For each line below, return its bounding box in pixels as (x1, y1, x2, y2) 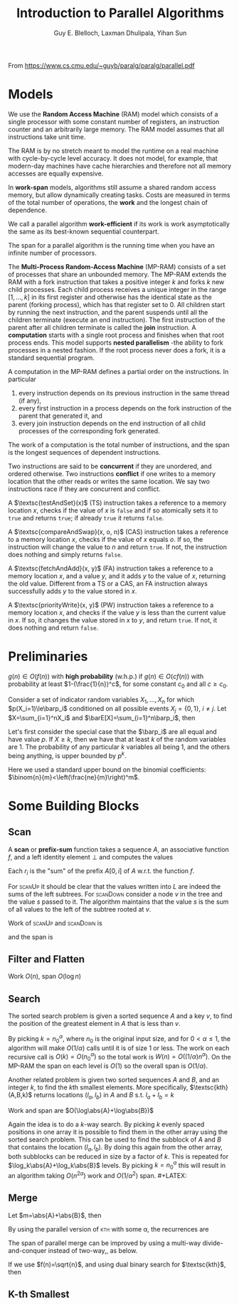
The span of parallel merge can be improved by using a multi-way (8, 1239, 201, 1247)
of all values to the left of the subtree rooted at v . (8, 905, 152, 913)
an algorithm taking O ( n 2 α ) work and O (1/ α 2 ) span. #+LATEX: (8, 1170, 187, 1179)
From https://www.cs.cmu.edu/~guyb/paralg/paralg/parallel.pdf (8, 61, 195, 69)
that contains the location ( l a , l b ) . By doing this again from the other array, (8, 1142, 223, 1153)
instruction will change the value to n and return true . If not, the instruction (8, 543, 227, 551)
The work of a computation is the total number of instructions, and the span (8, 440, 230, 449)
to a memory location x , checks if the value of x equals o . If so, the (8, 535, 203, 543)
